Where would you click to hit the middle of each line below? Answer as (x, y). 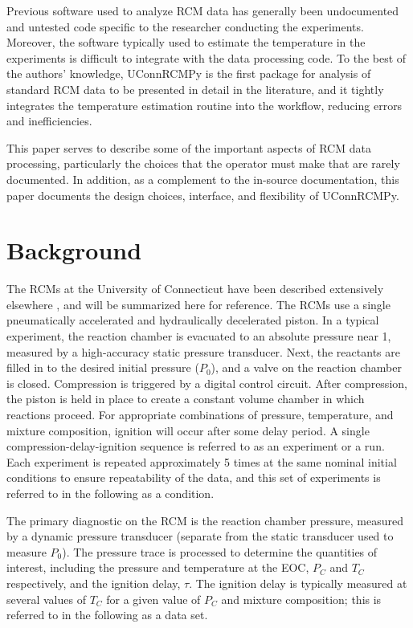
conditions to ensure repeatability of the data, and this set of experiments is (194, 477)
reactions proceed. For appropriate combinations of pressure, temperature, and (200, 414)
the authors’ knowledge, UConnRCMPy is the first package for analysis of (189, 73)
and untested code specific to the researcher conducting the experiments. (185, 26)
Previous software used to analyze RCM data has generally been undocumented (203, 10)
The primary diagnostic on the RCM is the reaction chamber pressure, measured (205, 520)
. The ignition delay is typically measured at (298, 583)
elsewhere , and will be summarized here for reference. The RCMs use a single (198, 304)
